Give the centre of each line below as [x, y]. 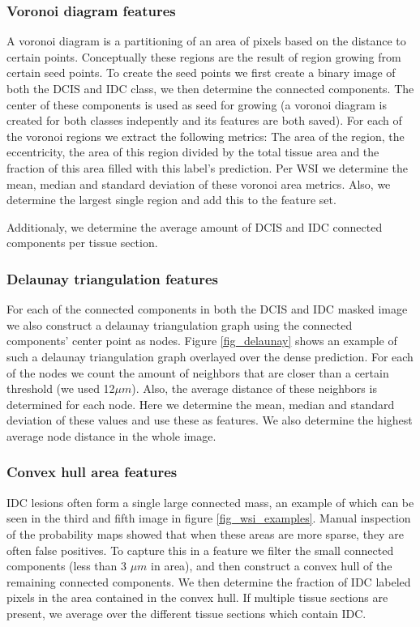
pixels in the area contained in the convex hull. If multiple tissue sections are [197, 597]
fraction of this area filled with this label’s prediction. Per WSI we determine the [207, 167]
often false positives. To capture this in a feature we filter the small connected [200, 550]
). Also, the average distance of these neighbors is [254, 388]
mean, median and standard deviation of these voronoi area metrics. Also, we [199, 183]
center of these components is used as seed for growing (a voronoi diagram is [197, 104]
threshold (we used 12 [61, 388]
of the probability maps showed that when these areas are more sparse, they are [205, 533]
